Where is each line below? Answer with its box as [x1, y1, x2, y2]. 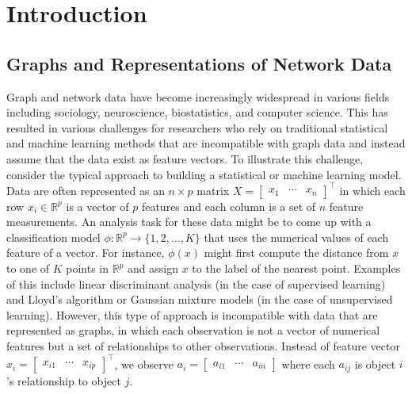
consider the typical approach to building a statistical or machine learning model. [6, 166, 402, 182]
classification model [6, 228, 101, 245]
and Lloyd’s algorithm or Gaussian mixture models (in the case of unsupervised [6, 291, 393, 308]
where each [281, 355, 335, 372]
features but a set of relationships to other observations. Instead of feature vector [6, 337, 400, 354]
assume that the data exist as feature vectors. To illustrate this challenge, [6, 150, 364, 166]
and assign [128, 260, 178, 277]
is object [354, 355, 396, 372]
